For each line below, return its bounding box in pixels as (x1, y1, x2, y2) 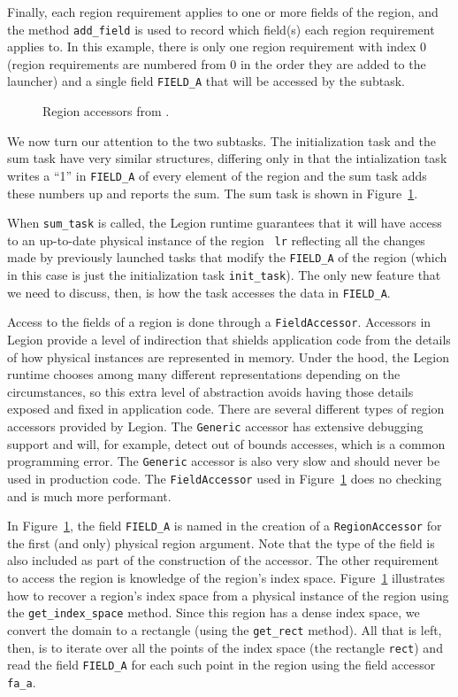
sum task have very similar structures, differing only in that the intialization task (7, 149, 447, 167)
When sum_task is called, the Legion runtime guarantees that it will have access (7, 213, 442, 232)
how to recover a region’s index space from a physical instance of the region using (7, 585, 449, 604)
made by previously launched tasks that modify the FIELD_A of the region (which (7, 248, 447, 267)
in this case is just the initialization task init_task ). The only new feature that (7, 266, 441, 284)
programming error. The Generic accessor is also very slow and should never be (7, 452, 440, 470)
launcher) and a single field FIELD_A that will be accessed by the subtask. (7, 72, 405, 90)
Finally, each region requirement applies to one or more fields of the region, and (7, 3, 439, 20)
